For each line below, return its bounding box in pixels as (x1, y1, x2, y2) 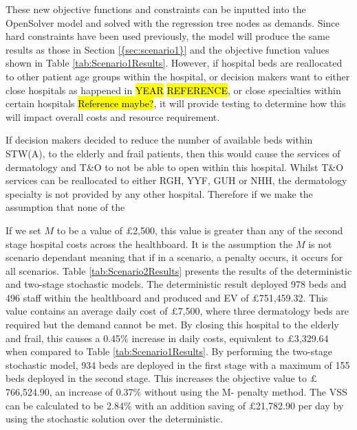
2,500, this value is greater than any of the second (133, 223, 343, 237)
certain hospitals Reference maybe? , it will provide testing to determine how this (6, 96, 346, 111)
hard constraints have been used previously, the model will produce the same (6, 29, 330, 43)
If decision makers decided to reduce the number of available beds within (6, 133, 313, 147)
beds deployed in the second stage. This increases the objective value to (6, 371, 307, 385)
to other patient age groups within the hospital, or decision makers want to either (6, 69, 350, 83)
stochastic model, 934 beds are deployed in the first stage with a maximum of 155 (6, 357, 350, 372)
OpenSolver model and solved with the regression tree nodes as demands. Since (6, 15, 340, 30)
